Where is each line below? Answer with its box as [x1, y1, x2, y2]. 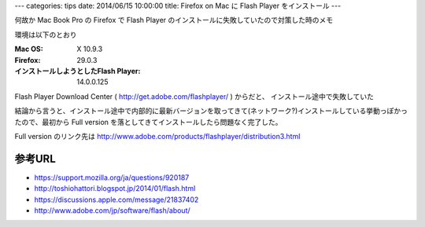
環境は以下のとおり [14, 30, 77, 39]
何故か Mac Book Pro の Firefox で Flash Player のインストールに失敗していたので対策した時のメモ [14, 16, 334, 25]
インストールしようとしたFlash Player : [14, 66, 141, 75]
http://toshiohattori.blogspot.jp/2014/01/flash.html [34, 184, 196, 193]
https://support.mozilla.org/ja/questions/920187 [34, 173, 190, 182]
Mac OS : [14, 44, 43, 54]
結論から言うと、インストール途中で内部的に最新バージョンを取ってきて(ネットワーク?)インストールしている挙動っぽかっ [14, 106, 408, 115]
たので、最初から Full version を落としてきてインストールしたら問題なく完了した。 [14, 117, 283, 126]
